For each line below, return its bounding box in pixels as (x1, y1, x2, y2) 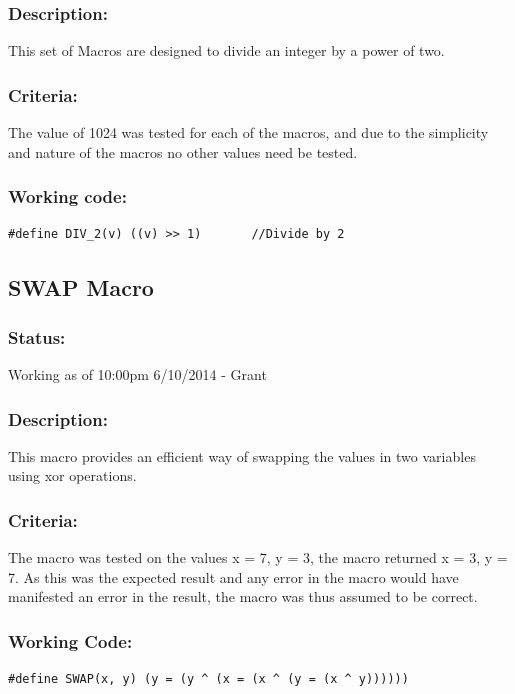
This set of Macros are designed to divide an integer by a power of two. (8, 40, 445, 61)
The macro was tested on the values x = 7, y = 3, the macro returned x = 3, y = (8, 547, 508, 568)
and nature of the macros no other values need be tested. (8, 141, 358, 162)
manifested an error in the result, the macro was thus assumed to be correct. (8, 586, 478, 607)
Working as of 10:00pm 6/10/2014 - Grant (8, 364, 267, 385)
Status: (8, 324, 66, 349)
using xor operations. (8, 465, 137, 486)
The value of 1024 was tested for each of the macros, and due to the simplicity (8, 122, 489, 143)
